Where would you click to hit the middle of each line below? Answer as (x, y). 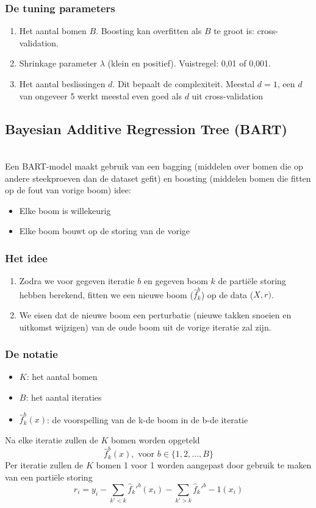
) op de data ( (227, 294)
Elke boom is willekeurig (65, 210)
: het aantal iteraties (64, 397)
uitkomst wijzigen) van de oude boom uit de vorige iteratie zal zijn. (145, 327)
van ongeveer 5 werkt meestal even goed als (100, 95)
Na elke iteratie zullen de (52, 439)
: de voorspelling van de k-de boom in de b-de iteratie (148, 419)
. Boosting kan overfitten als (149, 31)
